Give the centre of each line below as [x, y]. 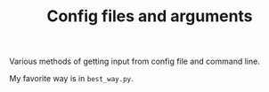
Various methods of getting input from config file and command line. [134, 61]
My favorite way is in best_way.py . [71, 79]
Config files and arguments [150, 16]
